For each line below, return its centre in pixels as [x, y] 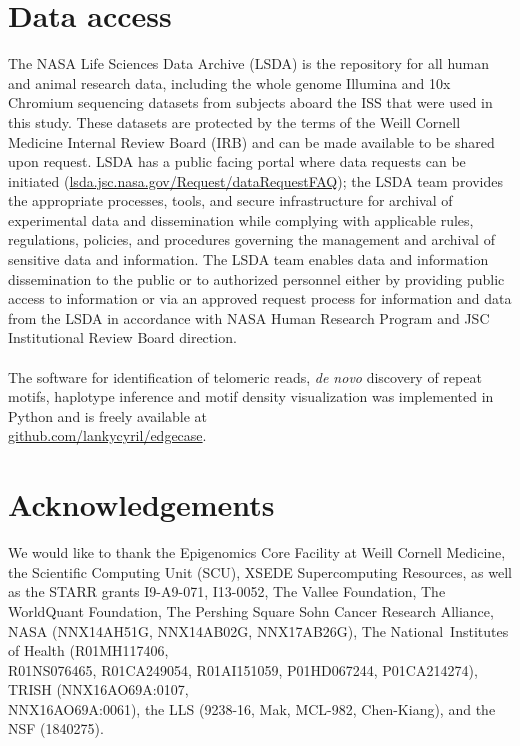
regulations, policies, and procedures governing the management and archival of [251, 239]
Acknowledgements [141, 504]
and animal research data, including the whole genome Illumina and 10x [229, 82]
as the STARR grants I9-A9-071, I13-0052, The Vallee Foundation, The [227, 591]
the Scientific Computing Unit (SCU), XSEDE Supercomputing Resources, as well [260, 571]
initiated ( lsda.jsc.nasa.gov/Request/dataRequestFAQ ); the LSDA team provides [255, 180]
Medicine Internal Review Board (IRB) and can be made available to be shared [251, 141]
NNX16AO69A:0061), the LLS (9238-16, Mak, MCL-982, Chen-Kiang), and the [252, 708]
